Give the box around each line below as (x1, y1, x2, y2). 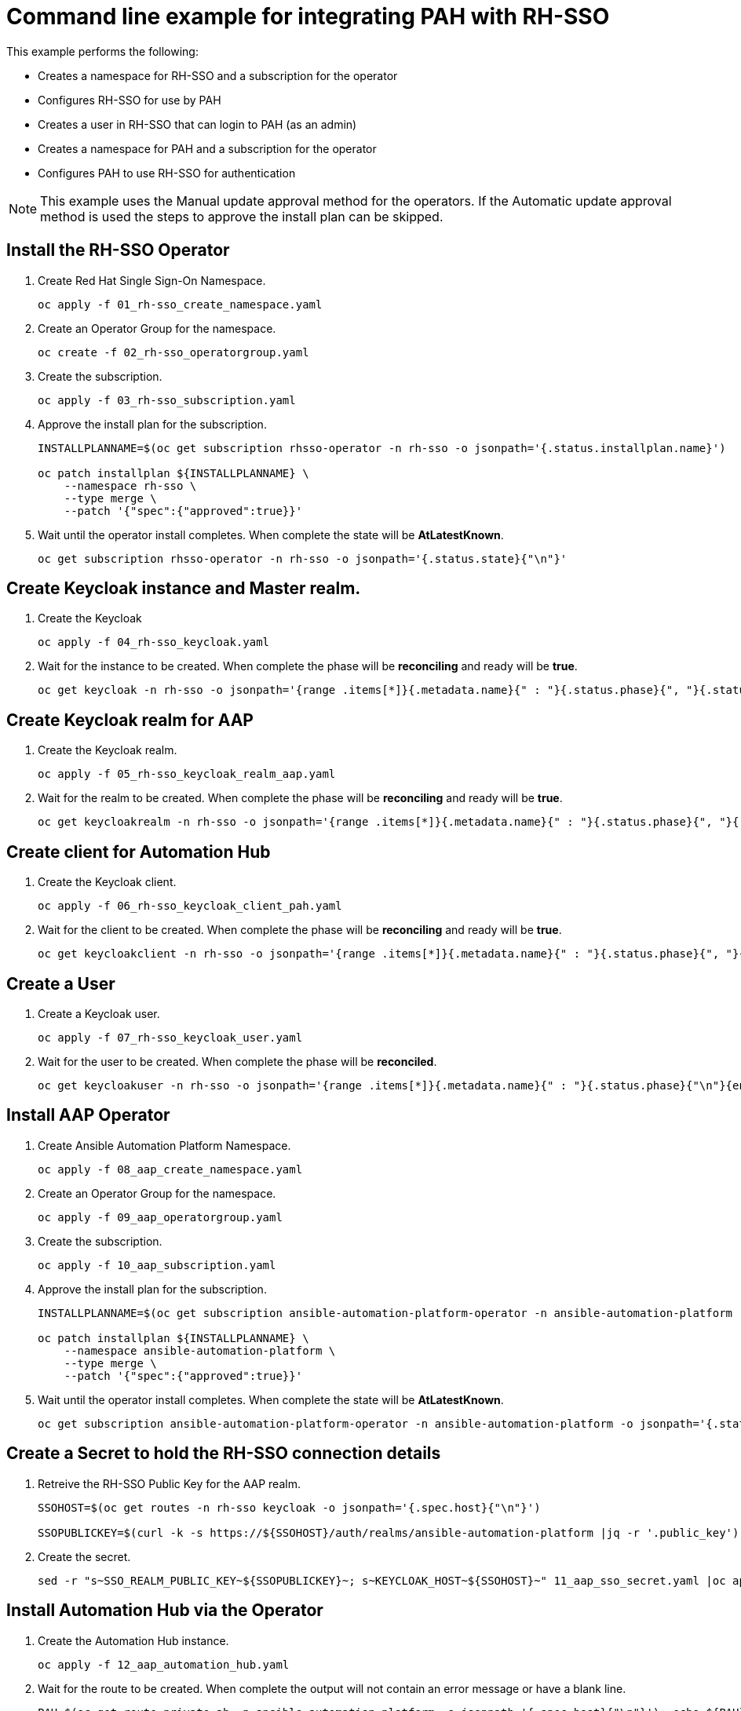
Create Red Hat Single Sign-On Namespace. (38, 273, 266, 287)
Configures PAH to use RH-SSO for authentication (38, 166, 296, 180)
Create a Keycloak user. (38, 1006, 160, 1020)
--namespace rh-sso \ (64, 479, 197, 492)
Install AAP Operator (6, 1105, 170, 1125)
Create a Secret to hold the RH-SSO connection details (6, 1443, 441, 1464)
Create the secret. (38, 1549, 131, 1563)
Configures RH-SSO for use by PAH (38, 93, 221, 107)
